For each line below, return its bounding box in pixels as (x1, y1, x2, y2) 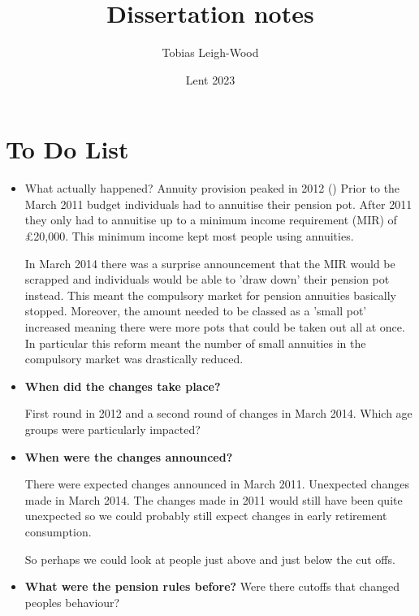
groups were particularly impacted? (24, 420, 201, 437)
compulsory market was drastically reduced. (24, 350, 244, 367)
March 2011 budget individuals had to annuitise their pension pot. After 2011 (24, 195, 413, 212)
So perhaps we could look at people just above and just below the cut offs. (24, 550, 395, 567)
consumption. (24, 523, 92, 540)
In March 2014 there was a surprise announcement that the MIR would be (24, 254, 395, 271)
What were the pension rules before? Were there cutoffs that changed (24, 578, 400, 595)
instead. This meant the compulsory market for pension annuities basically (24, 286, 396, 303)
